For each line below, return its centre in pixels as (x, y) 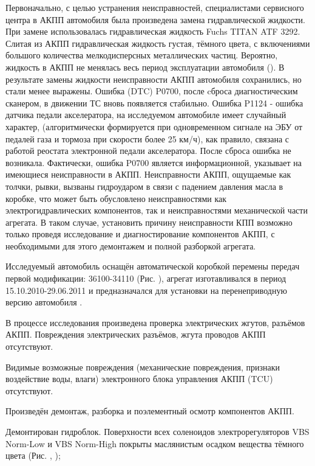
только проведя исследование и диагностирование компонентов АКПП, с (140, 234)
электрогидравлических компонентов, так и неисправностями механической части (157, 210)
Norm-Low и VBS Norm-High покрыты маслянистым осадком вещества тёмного (155, 443)
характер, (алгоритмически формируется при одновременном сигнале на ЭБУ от (154, 126)
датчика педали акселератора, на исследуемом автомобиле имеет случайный (146, 115)
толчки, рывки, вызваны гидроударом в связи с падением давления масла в (144, 186)
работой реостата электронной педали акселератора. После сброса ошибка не (148, 151)
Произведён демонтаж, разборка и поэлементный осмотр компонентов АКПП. (150, 411)
